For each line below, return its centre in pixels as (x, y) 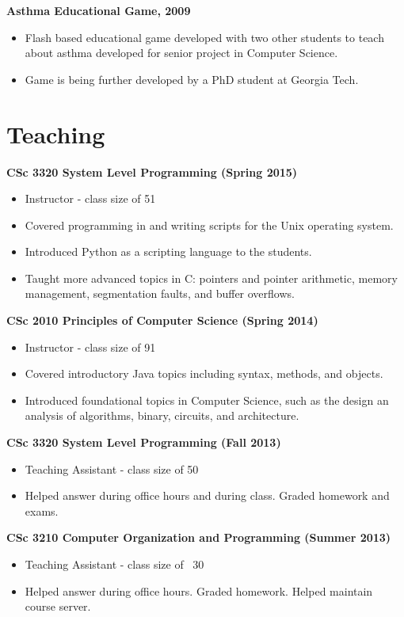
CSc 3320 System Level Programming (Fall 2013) (144, 442)
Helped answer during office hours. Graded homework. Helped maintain (199, 590)
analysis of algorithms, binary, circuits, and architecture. (162, 415)
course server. (58, 606)
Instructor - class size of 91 (90, 347)
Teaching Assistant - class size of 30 (114, 564)
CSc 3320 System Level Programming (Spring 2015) (152, 171)
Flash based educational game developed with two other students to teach (204, 37)
